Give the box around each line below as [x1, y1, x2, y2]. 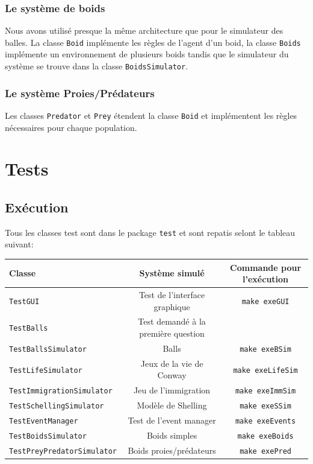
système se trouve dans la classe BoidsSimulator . [5, 60, 188, 72]
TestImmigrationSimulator [9, 387, 113, 396]
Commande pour [230, 261, 302, 273]
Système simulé [139, 267, 205, 279]
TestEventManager [9, 416, 78, 425]
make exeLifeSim [233, 366, 298, 375]
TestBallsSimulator [9, 345, 87, 354]
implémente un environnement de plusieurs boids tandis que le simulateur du [5, 48, 289, 60]
